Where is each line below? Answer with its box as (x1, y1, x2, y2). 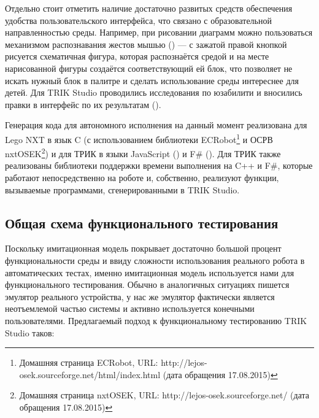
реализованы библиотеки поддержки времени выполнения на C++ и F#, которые (5, 159, 313, 172)
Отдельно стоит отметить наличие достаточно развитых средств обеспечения (5, 2, 293, 14)
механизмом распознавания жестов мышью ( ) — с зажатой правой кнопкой (5, 37, 287, 50)
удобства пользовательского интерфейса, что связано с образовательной (5, 14, 272, 26)
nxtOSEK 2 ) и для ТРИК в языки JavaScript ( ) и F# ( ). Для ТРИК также (5, 145, 281, 160)
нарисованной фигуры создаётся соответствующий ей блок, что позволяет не (5, 61, 293, 74)
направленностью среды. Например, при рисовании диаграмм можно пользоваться (5, 26, 313, 39)
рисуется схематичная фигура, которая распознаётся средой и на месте (5, 50, 269, 63)
